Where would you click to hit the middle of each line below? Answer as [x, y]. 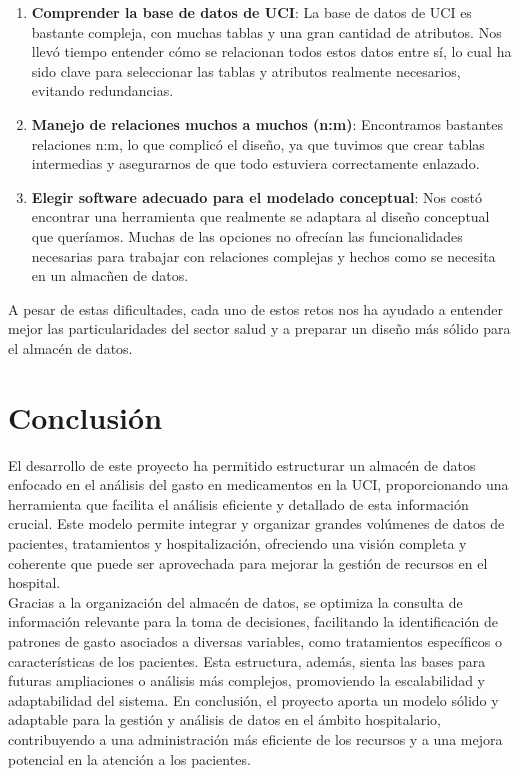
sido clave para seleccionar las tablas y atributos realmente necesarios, [246, 70]
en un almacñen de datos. [110, 275]
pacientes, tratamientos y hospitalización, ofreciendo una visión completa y [237, 543]
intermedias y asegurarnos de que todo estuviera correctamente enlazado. [255, 163]
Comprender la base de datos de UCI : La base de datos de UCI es [251, 12]
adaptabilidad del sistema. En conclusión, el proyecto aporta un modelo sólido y [253, 699]
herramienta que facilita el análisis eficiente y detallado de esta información [238, 503]
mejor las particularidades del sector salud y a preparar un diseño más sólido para [259, 328]
